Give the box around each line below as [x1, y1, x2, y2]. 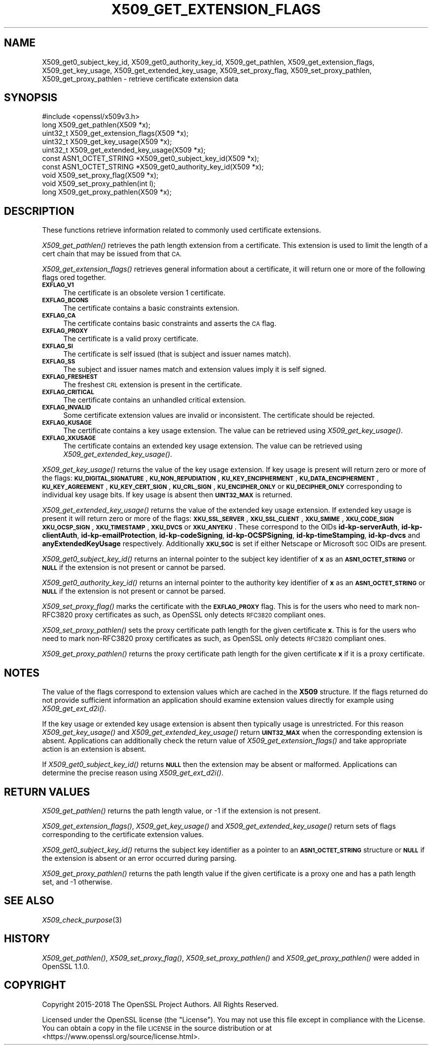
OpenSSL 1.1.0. [42, 962, 90, 970]
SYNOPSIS [4, 91, 58, 104]
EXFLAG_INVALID [42, 404, 91, 411]
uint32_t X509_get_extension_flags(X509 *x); [42, 129, 189, 138]
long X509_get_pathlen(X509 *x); [42, 121, 150, 129]
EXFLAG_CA [42, 312, 76, 320]
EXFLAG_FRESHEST [42, 373, 98, 381]
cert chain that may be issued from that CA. [42, 249, 181, 258]
